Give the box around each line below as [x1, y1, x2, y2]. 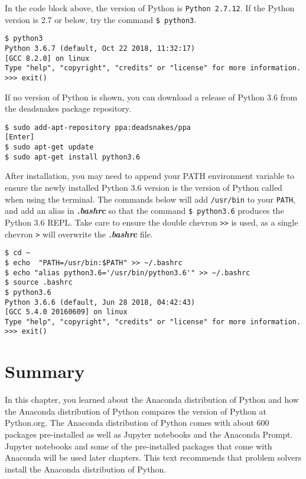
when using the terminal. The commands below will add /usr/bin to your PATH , [5, 193, 296, 205]
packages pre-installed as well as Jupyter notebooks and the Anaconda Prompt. [5, 428, 293, 441]
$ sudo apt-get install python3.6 [5, 152, 141, 161]
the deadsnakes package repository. [5, 102, 131, 115]
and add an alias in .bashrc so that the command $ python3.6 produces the [5, 204, 284, 217]
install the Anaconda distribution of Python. [5, 462, 167, 475]
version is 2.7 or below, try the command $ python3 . [5, 13, 197, 25]
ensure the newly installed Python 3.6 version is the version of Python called [5, 181, 282, 193]
